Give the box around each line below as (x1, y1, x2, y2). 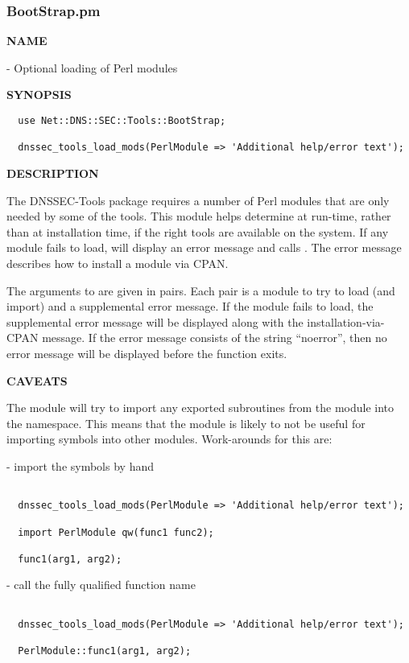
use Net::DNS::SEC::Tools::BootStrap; (18, 115, 226, 126)
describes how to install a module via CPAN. (6, 254, 229, 271)
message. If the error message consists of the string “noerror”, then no (42, 329, 387, 346)
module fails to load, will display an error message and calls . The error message (6, 239, 402, 256)
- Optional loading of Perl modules (6, 59, 178, 76)
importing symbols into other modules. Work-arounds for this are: (6, 430, 333, 447)
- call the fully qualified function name (6, 576, 196, 593)
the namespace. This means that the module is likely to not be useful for (6, 414, 366, 431)
